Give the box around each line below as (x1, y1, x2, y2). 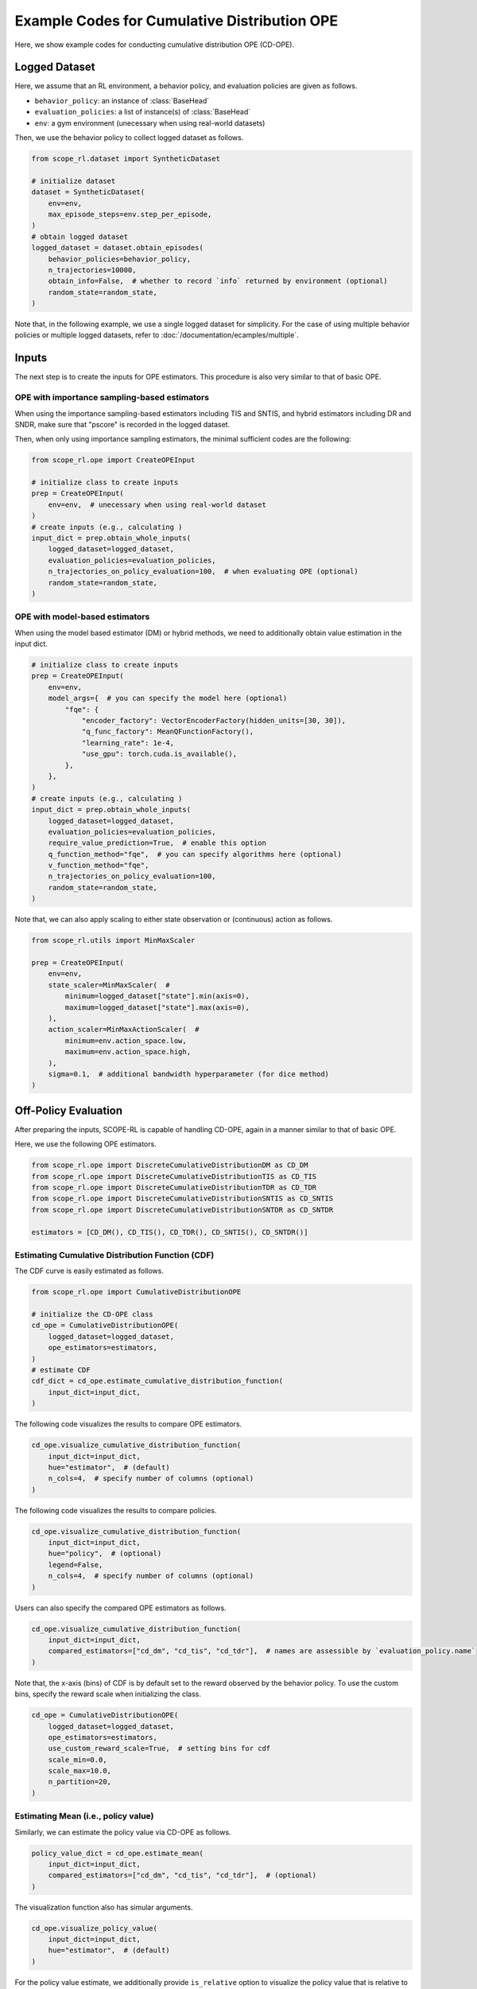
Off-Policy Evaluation (14, 1103, 123, 1117)
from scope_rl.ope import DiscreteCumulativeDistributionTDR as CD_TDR (31, 1182, 317, 1192)
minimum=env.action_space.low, (64, 1036, 187, 1045)
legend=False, (48, 1560, 103, 1569)
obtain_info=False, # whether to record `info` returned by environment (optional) (48, 277, 389, 286)
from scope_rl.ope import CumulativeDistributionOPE (31, 1287, 242, 1297)
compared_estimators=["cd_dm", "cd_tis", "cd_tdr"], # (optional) (48, 1870, 317, 1880)
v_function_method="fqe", (48, 861, 149, 870)
